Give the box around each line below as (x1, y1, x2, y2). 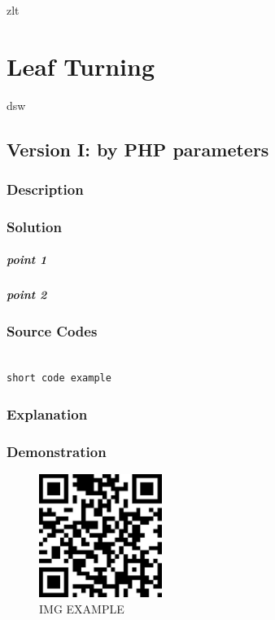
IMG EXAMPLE (39, 600, 124, 617)
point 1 (7, 251, 47, 268)
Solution (7, 216, 62, 236)
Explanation (7, 403, 88, 424)
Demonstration (7, 441, 107, 461)
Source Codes (7, 321, 98, 341)
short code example (7, 372, 111, 385)
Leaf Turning (7, 49, 155, 82)
